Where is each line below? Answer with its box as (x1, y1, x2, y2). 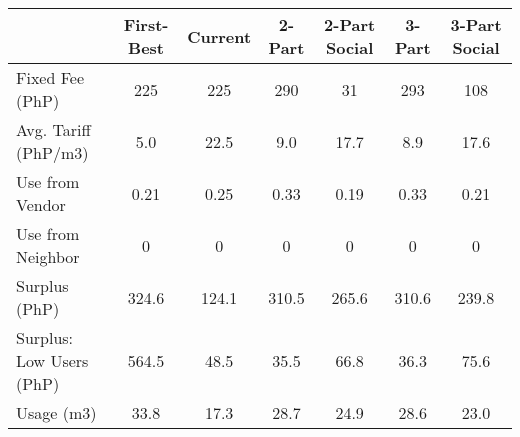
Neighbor (16, 245, 80, 268)
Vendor (16, 193, 66, 216)
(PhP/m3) (16, 141, 89, 164)
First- (123, 13, 169, 36)
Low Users (16, 349, 89, 372)
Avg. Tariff (16, 118, 91, 141)
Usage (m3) (16, 401, 97, 424)
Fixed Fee (16, 66, 85, 89)
